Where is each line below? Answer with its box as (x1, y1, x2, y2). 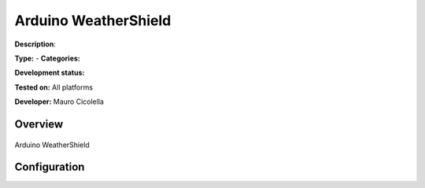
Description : (14, 39, 57, 49)
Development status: (14, 68, 85, 78)
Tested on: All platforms (14, 83, 94, 92)
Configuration (14, 160, 85, 174)
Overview (14, 117, 64, 131)
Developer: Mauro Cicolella (14, 97, 104, 106)
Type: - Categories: (14, 53, 80, 63)
